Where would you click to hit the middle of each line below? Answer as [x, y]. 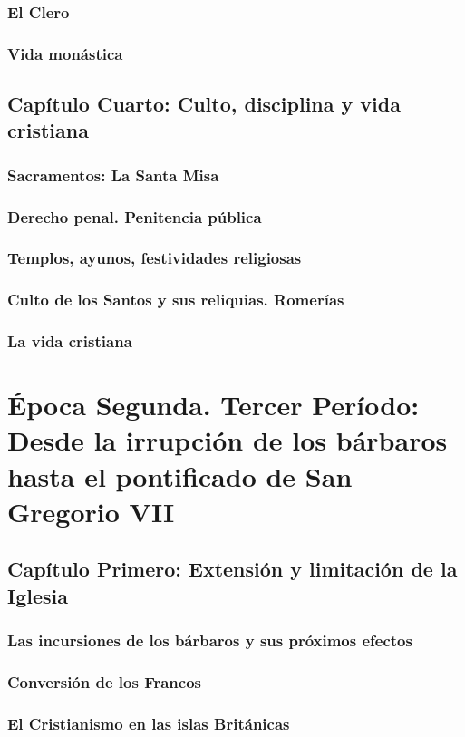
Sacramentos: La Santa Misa [113, 175]
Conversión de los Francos [104, 681]
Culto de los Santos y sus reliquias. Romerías [176, 300]
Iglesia [38, 595]
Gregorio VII [91, 511]
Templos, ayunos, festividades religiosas [155, 258]
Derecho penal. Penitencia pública [135, 216]
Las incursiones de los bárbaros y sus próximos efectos [210, 640]
